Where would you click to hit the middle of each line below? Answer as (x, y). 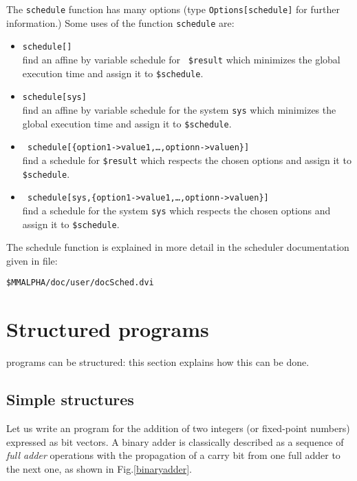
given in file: (32, 260)
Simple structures (70, 399)
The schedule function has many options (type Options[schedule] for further (173, 9)
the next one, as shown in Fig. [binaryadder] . (99, 468)
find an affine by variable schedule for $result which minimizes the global (181, 59)
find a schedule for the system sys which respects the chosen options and (176, 210)
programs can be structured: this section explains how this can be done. (158, 362)
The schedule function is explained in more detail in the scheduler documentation (178, 247)
